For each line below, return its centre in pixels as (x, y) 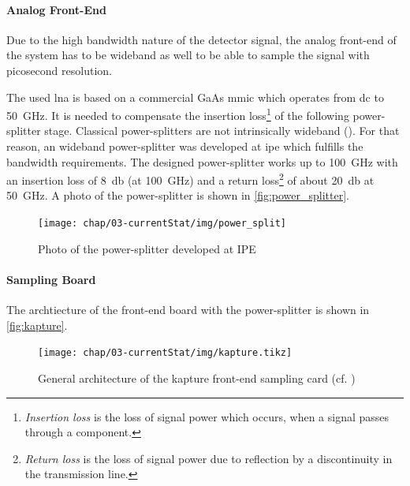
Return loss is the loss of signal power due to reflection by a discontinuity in (209, 458)
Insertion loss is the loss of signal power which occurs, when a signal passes (207, 416)
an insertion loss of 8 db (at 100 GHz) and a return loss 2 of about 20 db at (190, 179)
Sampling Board (51, 279)
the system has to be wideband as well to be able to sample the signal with (188, 55)
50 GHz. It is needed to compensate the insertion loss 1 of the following (178, 114)
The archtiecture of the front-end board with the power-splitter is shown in (188, 310)
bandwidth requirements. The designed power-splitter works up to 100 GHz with (202, 161)
